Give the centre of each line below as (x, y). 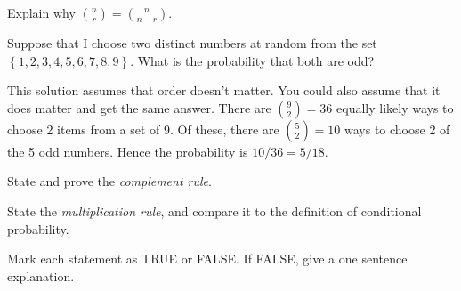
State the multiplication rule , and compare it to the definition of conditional (214, 210)
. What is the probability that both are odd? (252, 60)
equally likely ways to (395, 107)
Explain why (41, 12)
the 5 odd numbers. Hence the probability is (128, 151)
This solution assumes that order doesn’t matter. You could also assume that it (224, 90)
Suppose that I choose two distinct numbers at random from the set (192, 43)
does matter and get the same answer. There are (139, 107)
